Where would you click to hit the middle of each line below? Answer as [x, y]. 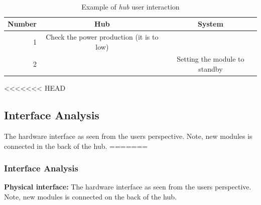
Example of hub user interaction [130, 6]
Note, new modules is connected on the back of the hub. [90, 196]
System [210, 24]
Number [22, 24]
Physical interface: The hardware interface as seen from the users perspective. [128, 187]
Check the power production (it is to [102, 37]
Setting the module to [211, 59]
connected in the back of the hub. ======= [76, 146]
